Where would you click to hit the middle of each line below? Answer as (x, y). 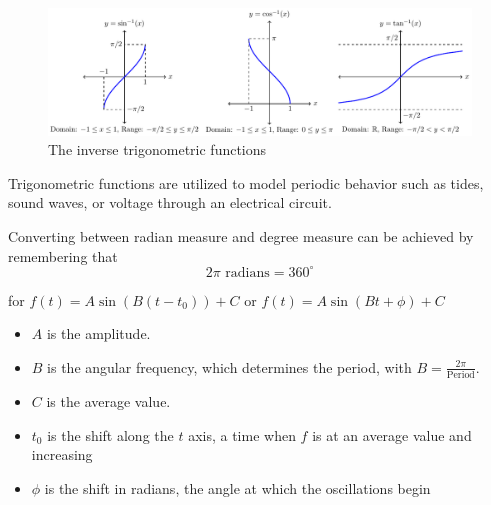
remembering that (63, 255)
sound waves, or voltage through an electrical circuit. (170, 202)
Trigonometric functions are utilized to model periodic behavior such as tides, (246, 182)
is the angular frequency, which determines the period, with (229, 366)
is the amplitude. (98, 333)
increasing (62, 454)
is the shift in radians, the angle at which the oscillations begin (237, 487)
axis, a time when (242, 434)
